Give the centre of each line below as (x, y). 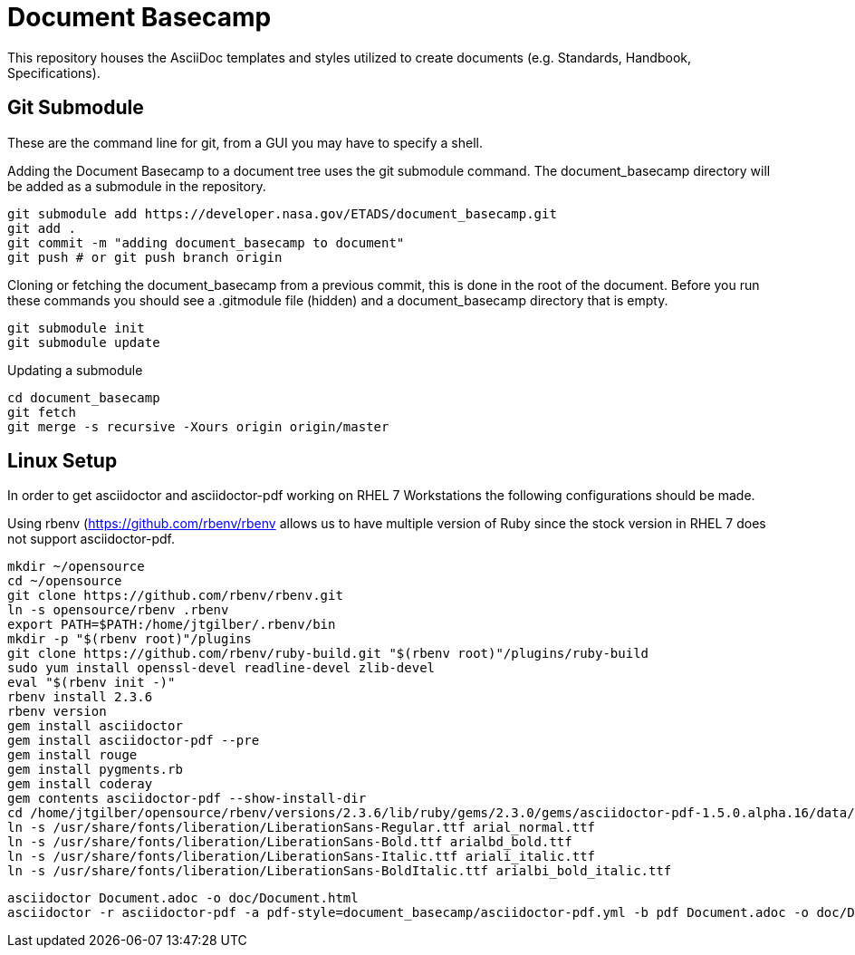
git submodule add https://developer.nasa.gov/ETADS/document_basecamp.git (282, 213)
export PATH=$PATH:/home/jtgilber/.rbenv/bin (172, 625)
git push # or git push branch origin (145, 257)
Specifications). (54, 72)
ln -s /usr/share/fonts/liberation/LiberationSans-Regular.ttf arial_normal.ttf (302, 828)
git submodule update (84, 342)
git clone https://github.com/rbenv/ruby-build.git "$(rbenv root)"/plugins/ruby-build (328, 654)
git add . (42, 228)
